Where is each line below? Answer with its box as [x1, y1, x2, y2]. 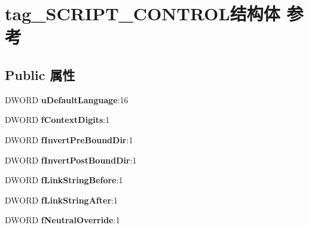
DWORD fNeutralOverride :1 [5, 214, 120, 226]
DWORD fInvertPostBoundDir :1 [5, 153, 137, 166]
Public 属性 [5, 65, 75, 84]
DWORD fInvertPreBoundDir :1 [5, 133, 133, 146]
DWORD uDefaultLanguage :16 [5, 93, 129, 106]
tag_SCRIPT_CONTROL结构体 [5, 1, 280, 26]
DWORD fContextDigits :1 [5, 113, 110, 126]
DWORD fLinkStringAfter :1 [5, 193, 118, 206]
